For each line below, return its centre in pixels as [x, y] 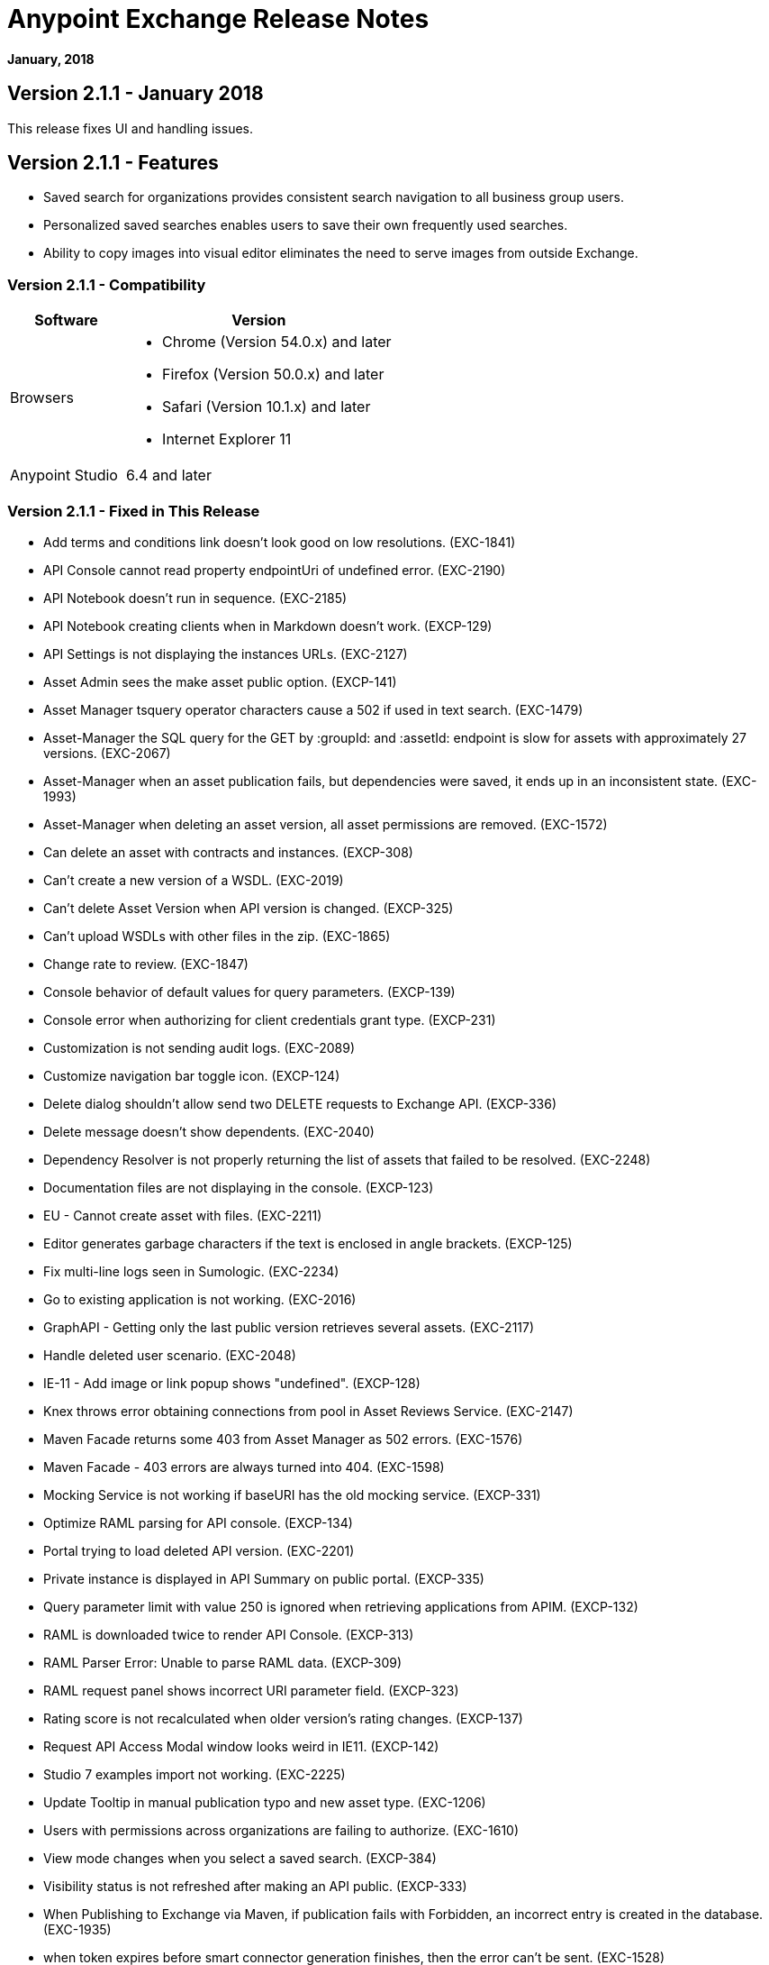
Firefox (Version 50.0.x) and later [273, 375]
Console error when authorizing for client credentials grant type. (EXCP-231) [270, 1019]
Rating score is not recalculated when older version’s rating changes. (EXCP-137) [283, 1718]
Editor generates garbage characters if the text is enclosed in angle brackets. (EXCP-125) [308, 1243]
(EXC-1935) [77, 1929]
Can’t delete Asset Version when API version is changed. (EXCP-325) [249, 908]
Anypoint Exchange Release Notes [218, 19]
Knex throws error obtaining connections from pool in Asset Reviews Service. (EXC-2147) [308, 1411]
